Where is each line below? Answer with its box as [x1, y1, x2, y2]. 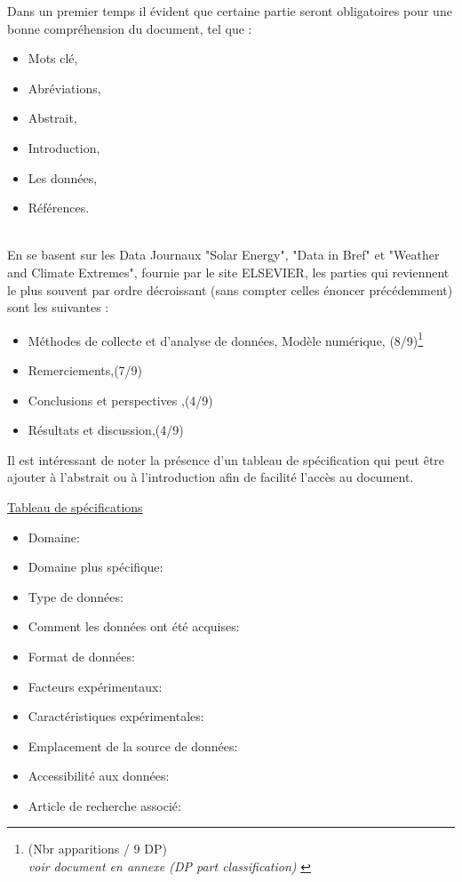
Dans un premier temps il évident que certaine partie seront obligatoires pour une [7, 2, 452, 20]
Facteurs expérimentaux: [28, 677, 163, 695]
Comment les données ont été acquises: [28, 617, 240, 636]
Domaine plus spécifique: [28, 557, 163, 576]
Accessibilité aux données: [28, 766, 170, 785]
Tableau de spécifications [7, 497, 143, 516]
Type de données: [28, 587, 123, 605]
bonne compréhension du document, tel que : [7, 19, 252, 37]
